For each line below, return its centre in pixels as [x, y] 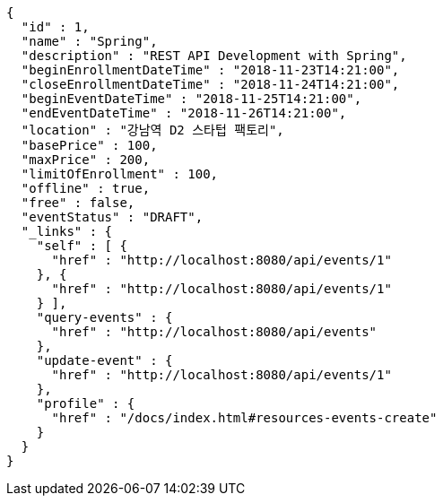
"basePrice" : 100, [89, 145]
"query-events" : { [104, 317]
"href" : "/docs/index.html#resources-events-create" [244, 418]
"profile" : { [86, 403]
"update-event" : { [104, 360]
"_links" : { [67, 231]
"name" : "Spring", [89, 41]
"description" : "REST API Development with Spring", [214, 56]
